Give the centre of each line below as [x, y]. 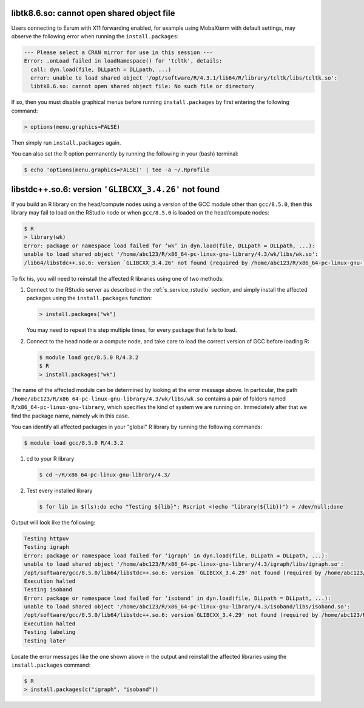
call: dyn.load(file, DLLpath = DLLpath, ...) [101, 69]
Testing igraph [46, 547]
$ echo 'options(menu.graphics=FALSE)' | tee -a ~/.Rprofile [117, 170]
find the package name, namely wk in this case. [70, 416]
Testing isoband [48, 590]
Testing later [45, 641]
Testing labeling [50, 632]
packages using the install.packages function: [89, 298]
